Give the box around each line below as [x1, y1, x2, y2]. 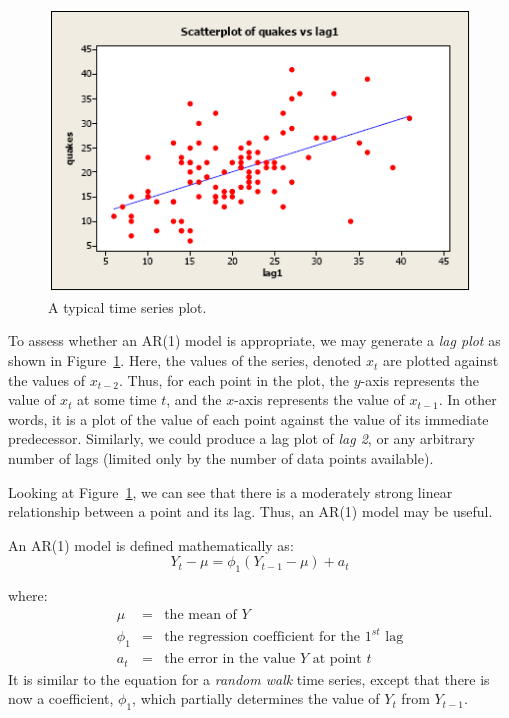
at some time [77, 389, 157, 410]
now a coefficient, [8, 688, 114, 709]
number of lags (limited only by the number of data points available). [8, 448, 434, 469]
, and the [166, 389, 222, 410]
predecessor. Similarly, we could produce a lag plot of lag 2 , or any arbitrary [8, 428, 475, 449]
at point [312, 652, 362, 667]
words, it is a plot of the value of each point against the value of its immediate [8, 408, 489, 429]
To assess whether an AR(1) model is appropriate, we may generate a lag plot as [8, 330, 501, 351]
